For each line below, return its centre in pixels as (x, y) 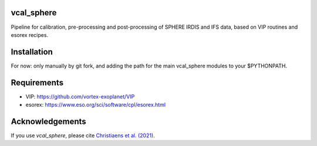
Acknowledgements (48, 121)
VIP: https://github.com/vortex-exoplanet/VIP (80, 96)
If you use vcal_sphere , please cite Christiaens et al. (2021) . (83, 135)
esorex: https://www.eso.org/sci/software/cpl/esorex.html (96, 105)
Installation (32, 52)
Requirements (37, 82)
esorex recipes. (30, 35)
